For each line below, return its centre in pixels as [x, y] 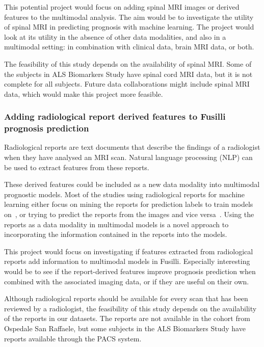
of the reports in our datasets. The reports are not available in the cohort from [127, 318]
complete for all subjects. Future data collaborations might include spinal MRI [127, 84]
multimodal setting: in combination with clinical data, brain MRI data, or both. [129, 47]
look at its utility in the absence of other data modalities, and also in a [115, 36]
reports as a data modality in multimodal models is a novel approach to [116, 224]
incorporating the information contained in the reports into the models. [116, 234]
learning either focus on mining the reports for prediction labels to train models [129, 204]
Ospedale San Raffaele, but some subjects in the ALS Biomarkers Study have [125, 328]
